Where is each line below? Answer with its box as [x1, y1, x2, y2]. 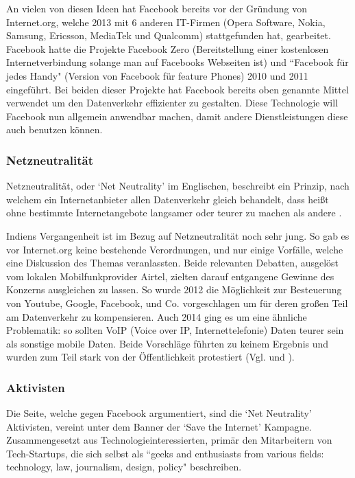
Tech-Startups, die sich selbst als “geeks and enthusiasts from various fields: [6, 446, 324, 460]
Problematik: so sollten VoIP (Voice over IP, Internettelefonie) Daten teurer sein [6, 323, 344, 337]
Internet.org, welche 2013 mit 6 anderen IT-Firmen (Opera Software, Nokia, [6, 14, 326, 29]
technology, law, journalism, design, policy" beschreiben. [6, 459, 242, 474]
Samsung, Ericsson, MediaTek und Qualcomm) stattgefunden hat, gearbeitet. [6, 28, 331, 43]
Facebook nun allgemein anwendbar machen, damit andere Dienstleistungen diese [6, 109, 348, 123]
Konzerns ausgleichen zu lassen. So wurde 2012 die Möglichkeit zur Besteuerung [6, 282, 342, 297]
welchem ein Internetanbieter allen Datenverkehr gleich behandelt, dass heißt [6, 192, 329, 206]
